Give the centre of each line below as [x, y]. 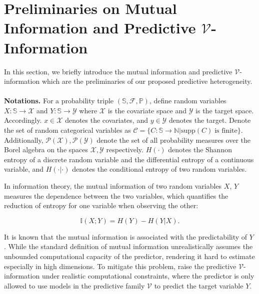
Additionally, [24, 140]
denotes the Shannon [200, 149]
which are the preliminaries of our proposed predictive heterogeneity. [147, 81]
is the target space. [225, 110]
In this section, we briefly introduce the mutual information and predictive [118, 71]
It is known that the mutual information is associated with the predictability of [126, 236]
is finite [226, 131]
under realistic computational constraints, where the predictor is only [148, 276]
